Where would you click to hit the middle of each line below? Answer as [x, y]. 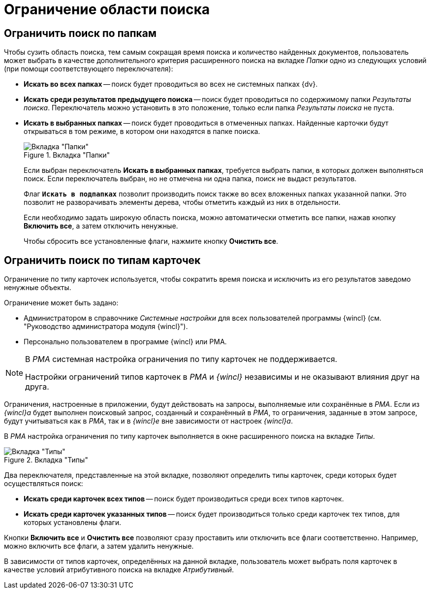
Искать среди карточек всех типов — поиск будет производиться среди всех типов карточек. [184, 499]
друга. [37, 387]
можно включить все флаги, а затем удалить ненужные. [99, 546]
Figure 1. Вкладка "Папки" [67, 155]
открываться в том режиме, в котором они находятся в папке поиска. [142, 132]
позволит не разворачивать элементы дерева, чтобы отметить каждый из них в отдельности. [182, 202]
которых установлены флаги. [73, 523]
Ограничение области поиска [107, 9]
